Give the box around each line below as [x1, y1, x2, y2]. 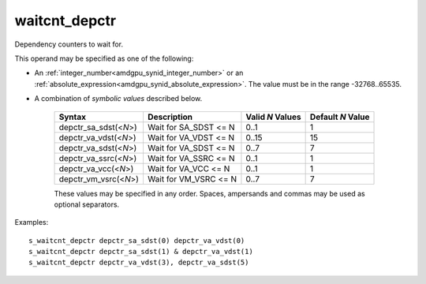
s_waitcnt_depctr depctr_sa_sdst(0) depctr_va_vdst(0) [28, 236, 245, 245]
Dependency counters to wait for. [14, 39, 124, 49]
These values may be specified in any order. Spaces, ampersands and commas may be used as [54, 189, 366, 198]
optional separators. [54, 200, 120, 209]
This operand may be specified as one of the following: [14, 54, 194, 63]
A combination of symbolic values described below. [34, 94, 203, 103]
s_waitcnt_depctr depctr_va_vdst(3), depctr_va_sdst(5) [28, 258, 249, 267]
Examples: [14, 218, 49, 227]
